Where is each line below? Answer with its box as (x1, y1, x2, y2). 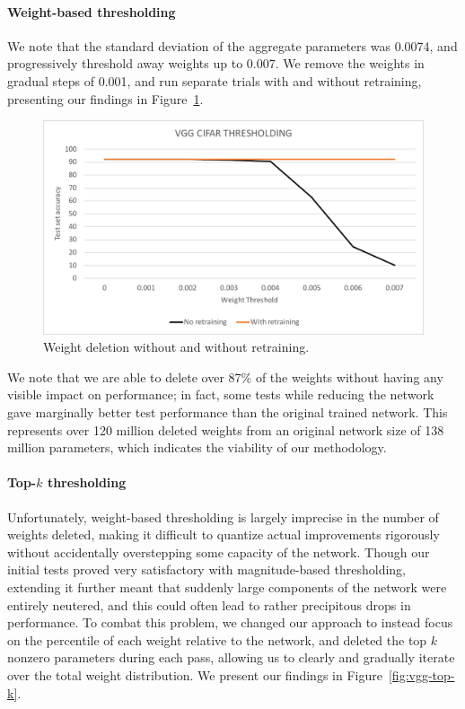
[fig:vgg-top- (388, 665, 455, 684)
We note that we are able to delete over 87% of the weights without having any (7, 367, 443, 386)
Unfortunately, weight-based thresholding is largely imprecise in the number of (7, 507, 439, 526)
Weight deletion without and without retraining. (43, 337, 310, 356)
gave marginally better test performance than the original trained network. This (7, 403, 448, 422)
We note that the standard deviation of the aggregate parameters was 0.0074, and (7, 36, 458, 55)
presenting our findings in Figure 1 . (7, 89, 204, 108)
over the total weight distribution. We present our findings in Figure (7, 665, 382, 684)
